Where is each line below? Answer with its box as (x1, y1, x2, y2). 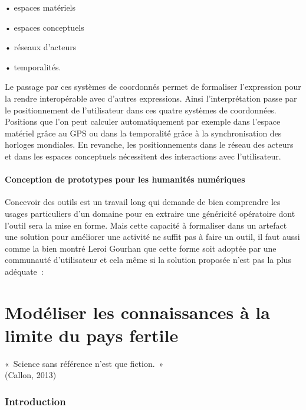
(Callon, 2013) (5, 369, 57, 381)
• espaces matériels (5, 1, 76, 13)
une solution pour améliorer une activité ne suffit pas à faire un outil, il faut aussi (5, 230, 300, 243)
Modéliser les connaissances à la (5, 300, 270, 324)
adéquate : (5, 265, 44, 277)
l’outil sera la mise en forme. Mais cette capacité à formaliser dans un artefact (5, 219, 287, 231)
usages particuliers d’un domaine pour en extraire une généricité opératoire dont (5, 207, 295, 219)
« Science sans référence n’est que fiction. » (5, 357, 164, 369)
